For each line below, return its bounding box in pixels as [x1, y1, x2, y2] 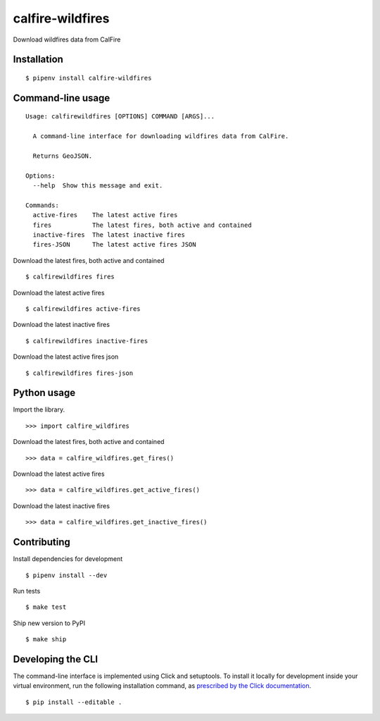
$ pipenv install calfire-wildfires [25, 74, 152, 82]
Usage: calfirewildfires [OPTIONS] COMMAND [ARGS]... [25, 113, 215, 121]
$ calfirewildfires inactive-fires [25, 337, 148, 345]
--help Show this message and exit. [32, 182, 163, 190]
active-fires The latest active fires [32, 211, 178, 219]
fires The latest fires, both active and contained [32, 221, 253, 229]
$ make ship [25, 635, 67, 643]
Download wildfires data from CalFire [13, 35, 121, 44]
